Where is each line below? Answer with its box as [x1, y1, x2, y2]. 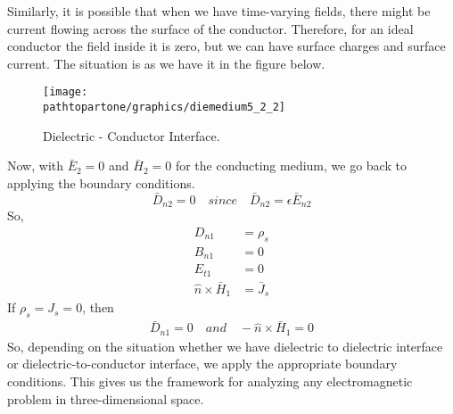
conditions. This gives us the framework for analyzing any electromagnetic [7, 371, 413, 390]
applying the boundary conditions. [7, 173, 195, 192]
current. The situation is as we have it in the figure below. [7, 54, 325, 72]
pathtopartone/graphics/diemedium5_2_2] [43, 101, 286, 114]
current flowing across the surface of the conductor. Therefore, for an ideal [7, 19, 414, 37]
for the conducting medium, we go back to [175, 156, 407, 175]
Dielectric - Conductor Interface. [43, 126, 220, 145]
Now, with [7, 156, 63, 175]
